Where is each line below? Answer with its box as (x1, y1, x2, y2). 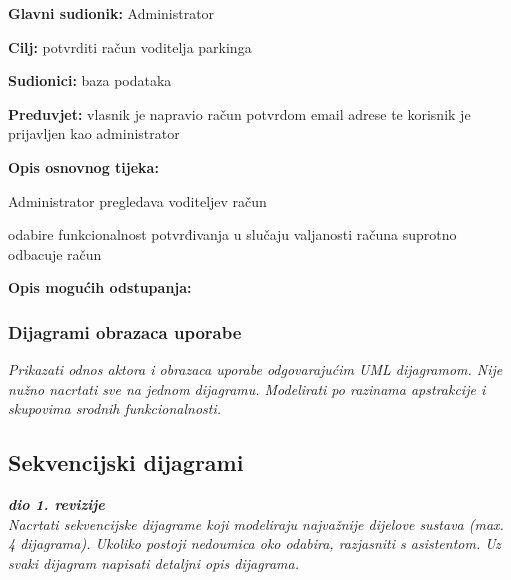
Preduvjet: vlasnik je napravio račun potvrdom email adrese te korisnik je (8, 103, 471, 124)
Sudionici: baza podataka (8, 70, 172, 91)
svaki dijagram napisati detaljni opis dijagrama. (8, 552, 299, 573)
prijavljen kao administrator (8, 123, 180, 144)
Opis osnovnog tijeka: (8, 156, 159, 177)
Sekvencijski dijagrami (8, 447, 244, 478)
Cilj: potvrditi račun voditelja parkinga (8, 36, 252, 57)
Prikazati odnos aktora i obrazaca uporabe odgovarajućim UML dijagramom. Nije (8, 359, 503, 380)
